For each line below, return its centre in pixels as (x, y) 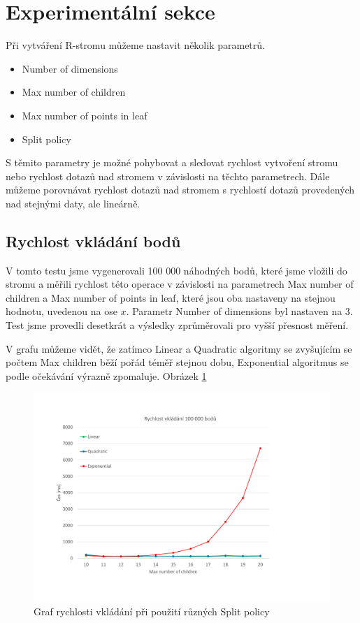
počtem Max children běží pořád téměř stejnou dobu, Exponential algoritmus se (177, 362)
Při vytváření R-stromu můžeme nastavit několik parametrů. (135, 45)
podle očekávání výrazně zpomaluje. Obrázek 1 (106, 375)
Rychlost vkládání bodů (93, 241)
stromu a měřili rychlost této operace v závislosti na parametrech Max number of (180, 284)
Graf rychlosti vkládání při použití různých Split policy (152, 611)
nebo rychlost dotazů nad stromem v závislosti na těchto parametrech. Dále (168, 176)
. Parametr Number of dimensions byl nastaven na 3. (239, 311)
